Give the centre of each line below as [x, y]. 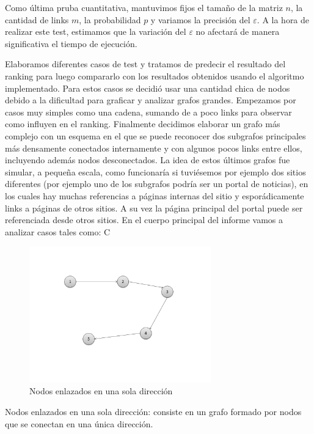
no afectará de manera [238, 31]
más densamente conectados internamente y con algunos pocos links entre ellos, [154, 148]
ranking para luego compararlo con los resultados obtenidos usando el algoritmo [155, 75]
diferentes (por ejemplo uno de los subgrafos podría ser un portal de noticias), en [157, 184]
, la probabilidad [110, 19]
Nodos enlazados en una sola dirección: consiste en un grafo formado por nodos [153, 412]
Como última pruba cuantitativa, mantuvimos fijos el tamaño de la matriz [144, 7]
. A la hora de [283, 19]
